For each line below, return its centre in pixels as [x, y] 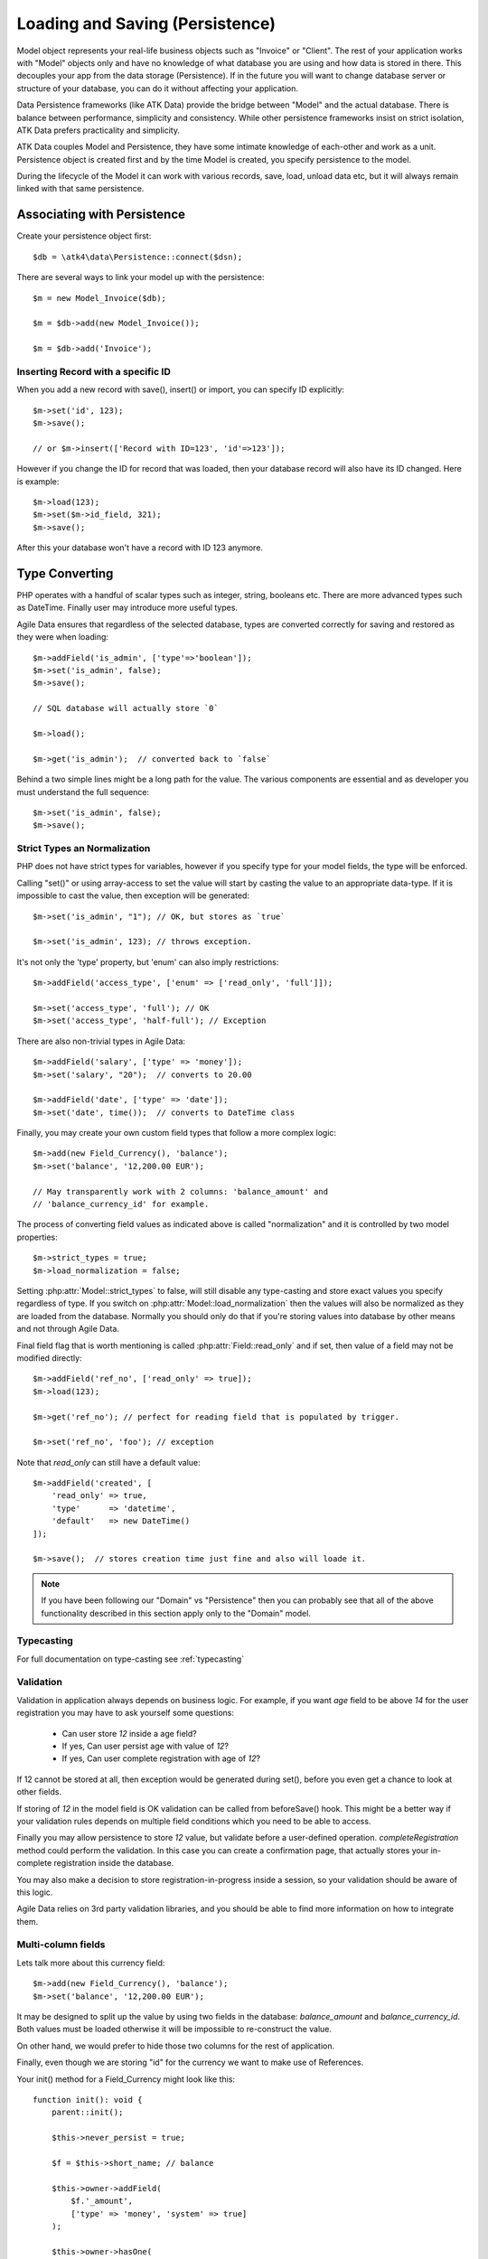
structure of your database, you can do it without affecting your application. [157, 88]
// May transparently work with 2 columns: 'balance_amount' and [181, 1191]
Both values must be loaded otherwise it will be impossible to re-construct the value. [174, 2029]
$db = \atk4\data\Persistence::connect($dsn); [138, 257]
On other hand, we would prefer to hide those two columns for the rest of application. [175, 2046]
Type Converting [65, 573]
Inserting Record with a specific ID [94, 371]
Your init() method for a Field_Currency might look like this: [126, 2079]
